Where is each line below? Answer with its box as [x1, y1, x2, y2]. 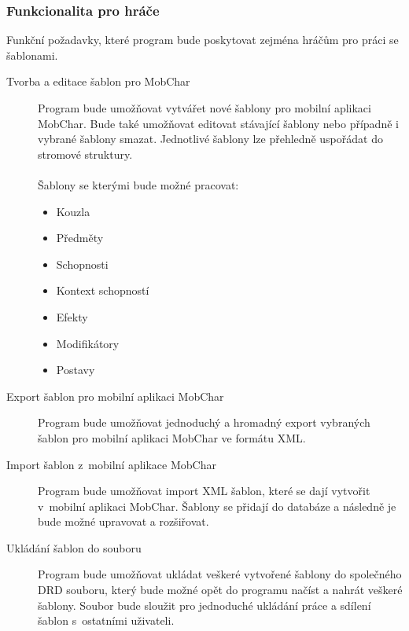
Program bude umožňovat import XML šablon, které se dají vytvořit [38, 482, 370, 499]
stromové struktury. [38, 145, 133, 162]
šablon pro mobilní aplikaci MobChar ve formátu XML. [38, 429, 306, 446]
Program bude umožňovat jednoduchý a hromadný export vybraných [38, 414, 370, 431]
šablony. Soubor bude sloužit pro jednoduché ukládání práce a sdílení [38, 596, 371, 613]
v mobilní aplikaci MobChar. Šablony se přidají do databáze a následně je [38, 497, 396, 514]
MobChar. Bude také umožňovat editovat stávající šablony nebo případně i [38, 115, 399, 131]
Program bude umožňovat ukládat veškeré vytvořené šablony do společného [38, 566, 402, 582]
